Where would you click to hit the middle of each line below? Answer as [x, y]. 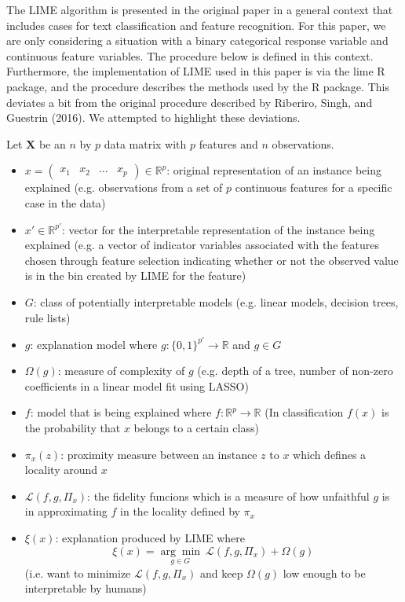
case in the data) [65, 202]
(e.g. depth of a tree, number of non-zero [295, 371]
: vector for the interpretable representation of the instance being [218, 229]
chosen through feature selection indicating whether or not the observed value [212, 260]
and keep [221, 573]
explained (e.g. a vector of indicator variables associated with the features [202, 245]
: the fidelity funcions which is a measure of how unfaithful [228, 496]
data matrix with [145, 143]
